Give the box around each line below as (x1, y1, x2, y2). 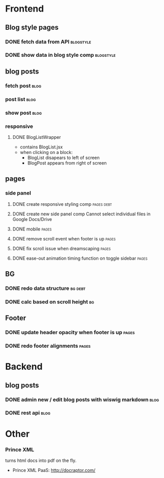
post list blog (5, 96, 36, 103)
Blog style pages (5, 23, 59, 32)
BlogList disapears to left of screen (27, 154, 100, 161)
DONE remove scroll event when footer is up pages (12, 235, 116, 242)
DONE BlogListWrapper (12, 134, 61, 140)
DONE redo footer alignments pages (5, 343, 91, 350)
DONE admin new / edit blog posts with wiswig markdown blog (5, 396, 159, 403)
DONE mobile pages (12, 226, 52, 232)
